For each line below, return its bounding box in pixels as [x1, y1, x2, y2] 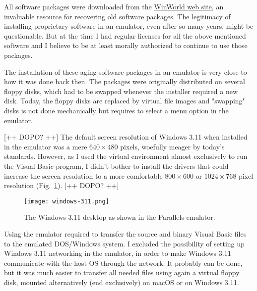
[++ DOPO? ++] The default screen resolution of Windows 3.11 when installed [4, 132, 248, 142]
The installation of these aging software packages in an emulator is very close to [4, 66, 247, 77]
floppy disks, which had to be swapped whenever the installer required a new [4, 86, 238, 96]
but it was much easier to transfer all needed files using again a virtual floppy [4, 267, 240, 278]
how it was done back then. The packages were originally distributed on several [4, 76, 245, 87]
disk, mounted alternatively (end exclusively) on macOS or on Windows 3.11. [4, 277, 239, 287]
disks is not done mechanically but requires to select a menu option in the [4, 105, 229, 115]
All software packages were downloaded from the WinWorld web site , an [4, 1, 224, 11]
